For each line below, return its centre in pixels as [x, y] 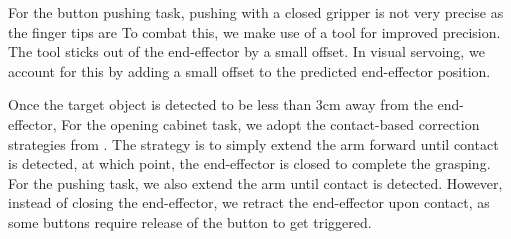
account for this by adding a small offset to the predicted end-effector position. [249, 70]
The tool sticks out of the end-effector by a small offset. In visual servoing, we [246, 51]
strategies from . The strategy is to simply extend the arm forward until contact [253, 143]
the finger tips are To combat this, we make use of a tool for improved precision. [254, 31]
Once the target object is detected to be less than [160, 104]
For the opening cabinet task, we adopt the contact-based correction [270, 123]
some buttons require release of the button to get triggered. [190, 221]
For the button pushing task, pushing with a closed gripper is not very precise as [256, 12]
